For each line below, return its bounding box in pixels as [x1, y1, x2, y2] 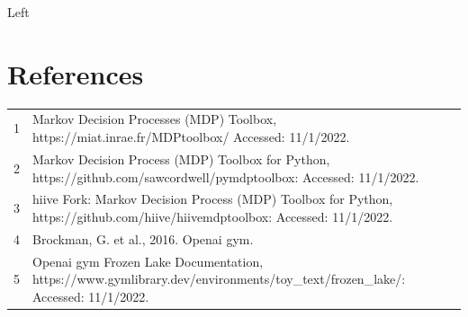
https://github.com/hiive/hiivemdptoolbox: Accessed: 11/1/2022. [32, 207, 393, 225]
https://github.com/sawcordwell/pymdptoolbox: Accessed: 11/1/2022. [32, 167, 419, 186]
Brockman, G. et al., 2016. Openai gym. [32, 229, 254, 248]
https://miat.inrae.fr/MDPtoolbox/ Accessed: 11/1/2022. [32, 128, 350, 146]
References [7, 55, 144, 92]
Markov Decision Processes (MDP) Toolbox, [32, 110, 277, 128]
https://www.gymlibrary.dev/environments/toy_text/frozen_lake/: [32, 269, 406, 288]
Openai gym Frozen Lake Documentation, [32, 251, 264, 270]
